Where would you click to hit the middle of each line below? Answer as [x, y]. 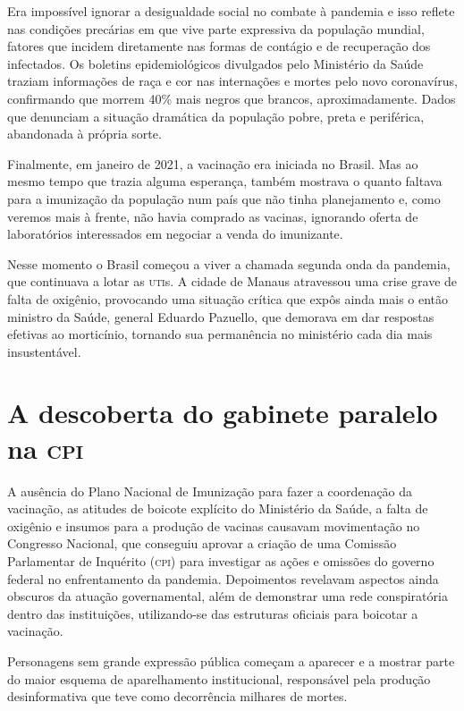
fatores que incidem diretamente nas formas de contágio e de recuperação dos [219, 46]
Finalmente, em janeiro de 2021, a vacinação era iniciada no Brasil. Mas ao [213, 163]
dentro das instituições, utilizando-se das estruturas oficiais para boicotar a [213, 613]
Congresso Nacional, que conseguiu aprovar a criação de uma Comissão [202, 543]
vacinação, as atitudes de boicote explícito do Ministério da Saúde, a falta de [218, 508]
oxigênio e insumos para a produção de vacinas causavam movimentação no [214, 525]
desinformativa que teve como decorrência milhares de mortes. [177, 696]
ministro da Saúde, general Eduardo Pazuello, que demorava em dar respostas [221, 316]
